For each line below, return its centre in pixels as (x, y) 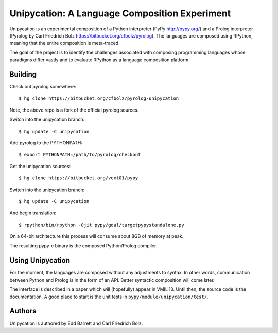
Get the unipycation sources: (40, 166)
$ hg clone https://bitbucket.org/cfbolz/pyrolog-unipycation (99, 98)
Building (23, 74)
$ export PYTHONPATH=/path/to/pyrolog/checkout (80, 155)
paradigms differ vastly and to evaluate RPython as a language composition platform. (100, 60)
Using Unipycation (40, 260)
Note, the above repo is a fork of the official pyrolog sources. (74, 110)
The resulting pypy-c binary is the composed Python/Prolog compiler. (83, 246)
